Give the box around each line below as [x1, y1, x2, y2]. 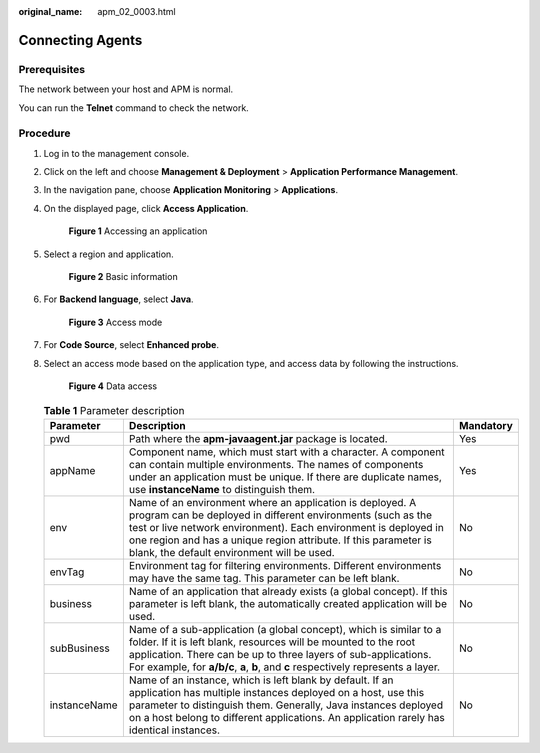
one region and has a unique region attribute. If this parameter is [128, 533, 432, 547]
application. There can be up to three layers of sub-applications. [128, 647, 432, 661]
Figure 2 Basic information [68, 271, 179, 283]
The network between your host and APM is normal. [18, 83, 234, 95]
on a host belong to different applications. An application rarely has [128, 710, 445, 724]
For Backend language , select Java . [43, 293, 194, 305]
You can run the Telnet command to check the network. [18, 101, 249, 114]
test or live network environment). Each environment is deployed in [128, 520, 444, 534]
